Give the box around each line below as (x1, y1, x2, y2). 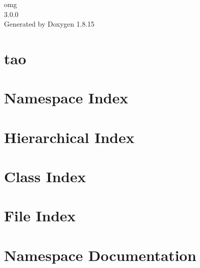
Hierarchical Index (4, 126, 134, 147)
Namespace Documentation (4, 244, 196, 265)
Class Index (4, 166, 86, 187)
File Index (4, 205, 76, 226)
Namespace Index (4, 87, 128, 108)
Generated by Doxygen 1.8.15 (4, 19, 94, 29)
